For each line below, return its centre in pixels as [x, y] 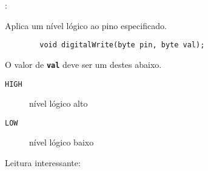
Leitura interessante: [43, 163]
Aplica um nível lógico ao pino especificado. [86, 25]
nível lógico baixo [62, 142]
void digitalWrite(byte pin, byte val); [122, 45]
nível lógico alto [59, 103]
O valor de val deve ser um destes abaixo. [83, 64]
